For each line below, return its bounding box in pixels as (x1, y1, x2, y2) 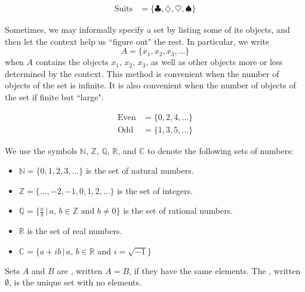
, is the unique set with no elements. (9, 276, 141, 288)
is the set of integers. (117, 184, 193, 196)
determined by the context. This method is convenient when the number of (5, 67, 279, 79)
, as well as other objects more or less (146, 56, 283, 68)
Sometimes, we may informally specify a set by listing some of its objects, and (5, 23, 290, 36)
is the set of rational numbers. (123, 204, 233, 217)
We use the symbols (5, 144, 78, 156)
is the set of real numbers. (27, 225, 122, 237)
